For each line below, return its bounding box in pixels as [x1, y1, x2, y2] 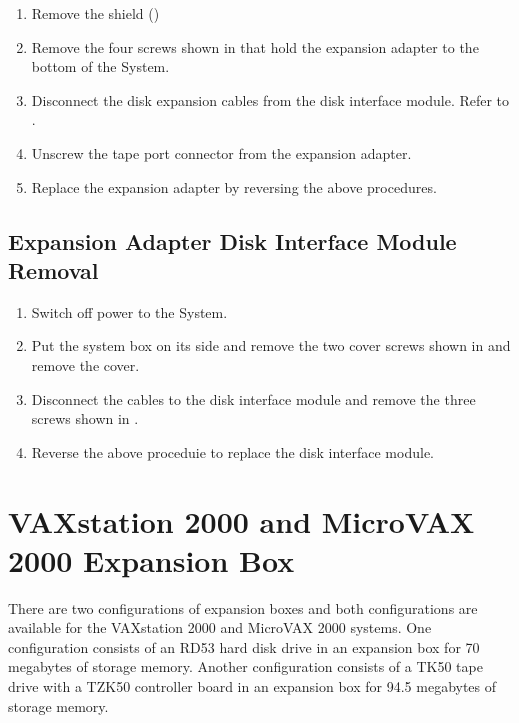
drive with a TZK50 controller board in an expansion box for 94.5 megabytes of [8, 676, 497, 696]
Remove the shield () [31, 3, 160, 23]
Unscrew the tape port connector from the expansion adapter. [31, 142, 412, 163]
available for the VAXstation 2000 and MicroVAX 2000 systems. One [8, 617, 432, 638]
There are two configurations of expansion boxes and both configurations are [8, 597, 478, 618]
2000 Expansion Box [8, 539, 295, 580]
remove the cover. [31, 354, 140, 375]
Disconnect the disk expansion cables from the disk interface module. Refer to [31, 89, 510, 110]
